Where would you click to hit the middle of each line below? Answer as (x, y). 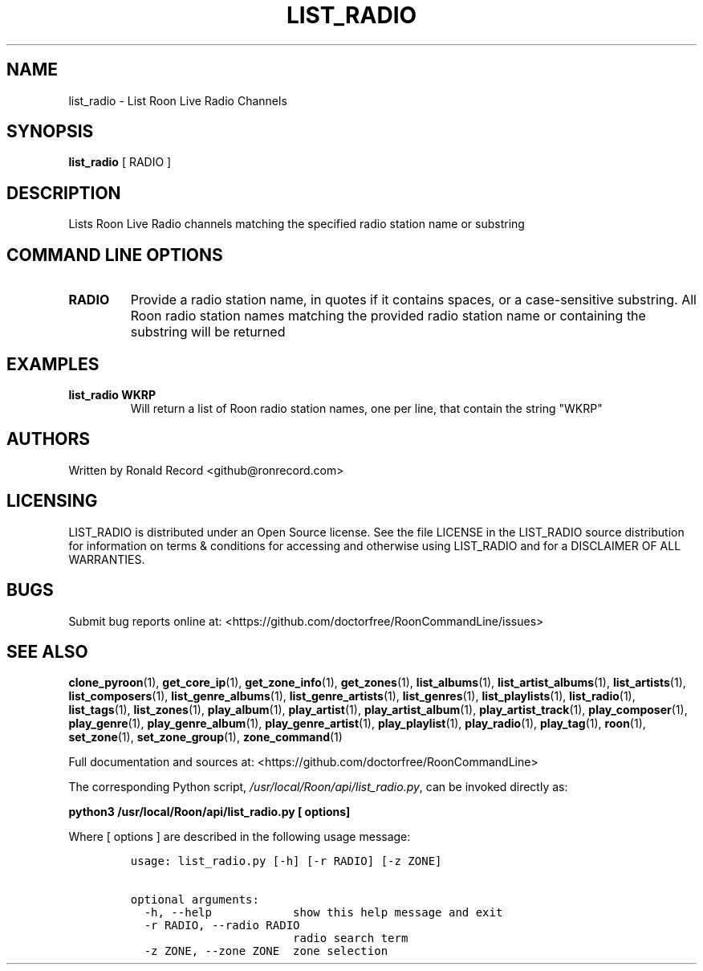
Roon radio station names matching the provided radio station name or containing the (388, 316)
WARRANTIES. (107, 559)
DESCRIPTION (64, 193)
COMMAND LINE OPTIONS (115, 255)
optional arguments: (195, 900)
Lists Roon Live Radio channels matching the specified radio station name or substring (297, 224)
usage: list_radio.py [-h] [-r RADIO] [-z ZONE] (286, 861)
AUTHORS (49, 439)
